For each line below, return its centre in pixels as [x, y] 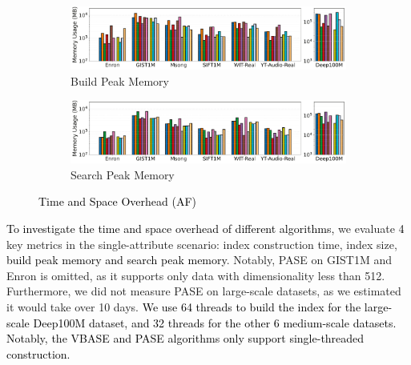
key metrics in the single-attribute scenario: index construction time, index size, [202, 244]
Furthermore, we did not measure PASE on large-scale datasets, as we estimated [204, 291]
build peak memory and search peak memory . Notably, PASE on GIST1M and [199, 260]
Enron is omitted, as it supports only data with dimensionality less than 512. [196, 275]
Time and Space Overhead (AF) [118, 201]
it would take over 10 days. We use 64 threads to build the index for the [184, 306]
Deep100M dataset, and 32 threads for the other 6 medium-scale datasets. [215, 322]
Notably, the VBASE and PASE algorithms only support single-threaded [185, 338]
